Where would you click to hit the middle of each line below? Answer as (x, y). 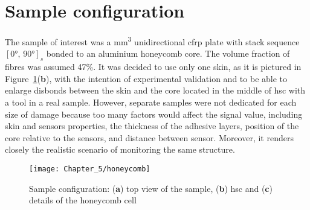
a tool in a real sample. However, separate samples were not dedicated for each (151, 102)
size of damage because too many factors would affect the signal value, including (154, 114)
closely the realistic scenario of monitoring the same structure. (120, 149)
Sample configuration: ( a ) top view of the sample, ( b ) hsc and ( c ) (151, 188)
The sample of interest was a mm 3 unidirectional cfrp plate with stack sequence (152, 41)
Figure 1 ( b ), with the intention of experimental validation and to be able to (146, 78)
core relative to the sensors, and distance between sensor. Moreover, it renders (149, 137)
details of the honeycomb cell (83, 200)
